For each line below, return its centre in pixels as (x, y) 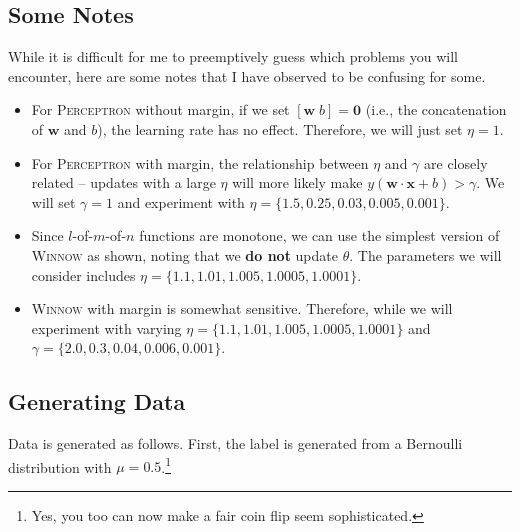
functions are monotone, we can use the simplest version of (319, 235)
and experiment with (181, 201)
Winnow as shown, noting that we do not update (184, 254)
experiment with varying (106, 327)
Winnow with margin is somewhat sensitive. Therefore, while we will (242, 308)
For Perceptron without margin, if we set (160, 109)
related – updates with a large (123, 182)
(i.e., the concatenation (436, 109)
